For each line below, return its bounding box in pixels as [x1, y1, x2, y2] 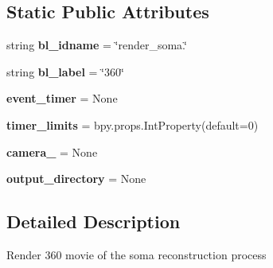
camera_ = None [6, 143, 98, 160]
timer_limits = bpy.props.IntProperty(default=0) [6, 116, 259, 133]
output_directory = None [6, 170, 146, 187]
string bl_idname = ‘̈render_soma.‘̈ [6, 37, 187, 53]
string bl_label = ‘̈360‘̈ [6, 63, 124, 80]
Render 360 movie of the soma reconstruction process [6, 246, 267, 262]
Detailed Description [6, 209, 181, 234]
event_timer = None [6, 90, 118, 107]
